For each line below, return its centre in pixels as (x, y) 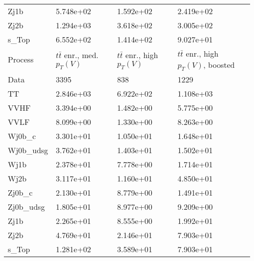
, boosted (219, 65)
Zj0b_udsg (26, 207)
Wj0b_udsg (28, 150)
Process (21, 60)
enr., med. (81, 55)
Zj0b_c (20, 193)
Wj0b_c (22, 136)
